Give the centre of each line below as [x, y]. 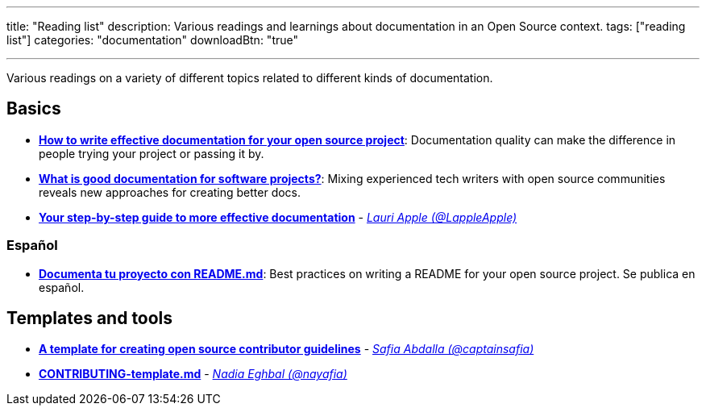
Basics [34, 109]
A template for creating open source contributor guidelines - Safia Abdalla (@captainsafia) [287, 349]
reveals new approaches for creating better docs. [170, 192]
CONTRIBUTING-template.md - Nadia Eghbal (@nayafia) [193, 374]
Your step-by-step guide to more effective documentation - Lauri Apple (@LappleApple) [278, 217]
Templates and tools [90, 318]
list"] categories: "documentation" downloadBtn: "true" [152, 40]
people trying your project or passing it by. [152, 153]
